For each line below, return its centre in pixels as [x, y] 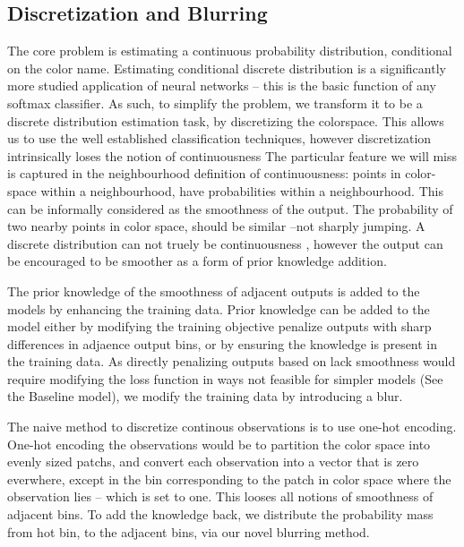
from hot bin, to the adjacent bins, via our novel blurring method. [189, 531]
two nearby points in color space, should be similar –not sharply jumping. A [216, 226]
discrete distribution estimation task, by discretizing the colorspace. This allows [226, 120]
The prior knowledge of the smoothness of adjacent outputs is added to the [214, 291]
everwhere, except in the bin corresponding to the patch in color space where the [229, 479]
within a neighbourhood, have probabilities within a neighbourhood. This [242, 190]
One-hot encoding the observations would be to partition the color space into [219, 444]
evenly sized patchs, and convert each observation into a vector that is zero [213, 462]
